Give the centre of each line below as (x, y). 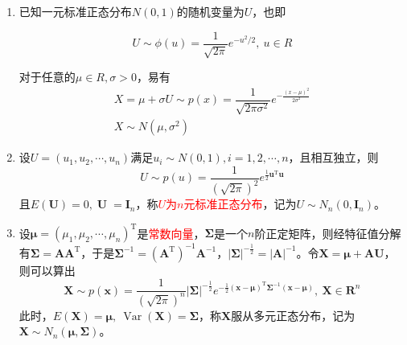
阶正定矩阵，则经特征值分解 (328, 233)
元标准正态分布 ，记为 (240, 204)
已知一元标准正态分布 (75, 11)
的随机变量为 (210, 11)
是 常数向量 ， (171, 233)
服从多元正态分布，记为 (293, 315)
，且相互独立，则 (333, 157)
